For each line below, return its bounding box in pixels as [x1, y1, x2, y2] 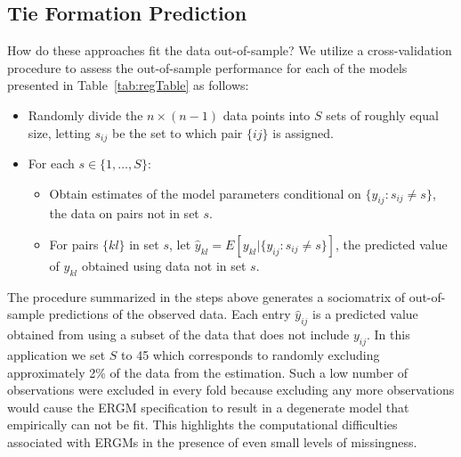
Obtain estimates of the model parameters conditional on [49, 184, 361, 202]
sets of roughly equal [326, 105, 439, 124]
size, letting [28, 123, 91, 142]
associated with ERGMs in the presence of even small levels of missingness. [7, 432, 417, 451]
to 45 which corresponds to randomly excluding [121, 346, 380, 363]
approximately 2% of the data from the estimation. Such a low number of [7, 363, 408, 381]
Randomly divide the [28, 105, 143, 124]
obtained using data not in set [81, 257, 247, 275]
